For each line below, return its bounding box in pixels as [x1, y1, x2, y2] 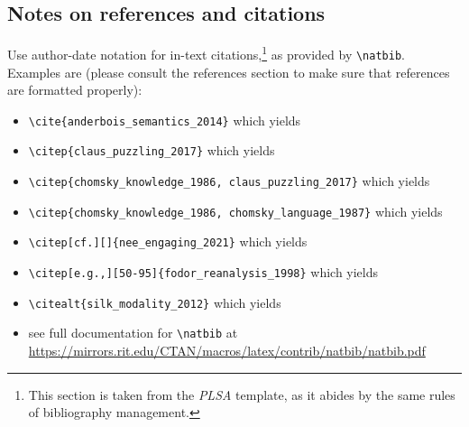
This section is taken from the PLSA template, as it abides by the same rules [28, 385, 455, 404]
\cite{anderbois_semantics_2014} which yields [28, 110, 301, 129]
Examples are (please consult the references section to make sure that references [7, 62, 450, 81]
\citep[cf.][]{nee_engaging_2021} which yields [28, 232, 308, 251]
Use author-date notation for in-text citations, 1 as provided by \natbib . [7, 42, 405, 63]
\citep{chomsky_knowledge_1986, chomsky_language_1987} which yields [28, 201, 443, 220]
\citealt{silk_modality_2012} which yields [28, 292, 281, 311]
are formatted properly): [7, 80, 143, 99]
